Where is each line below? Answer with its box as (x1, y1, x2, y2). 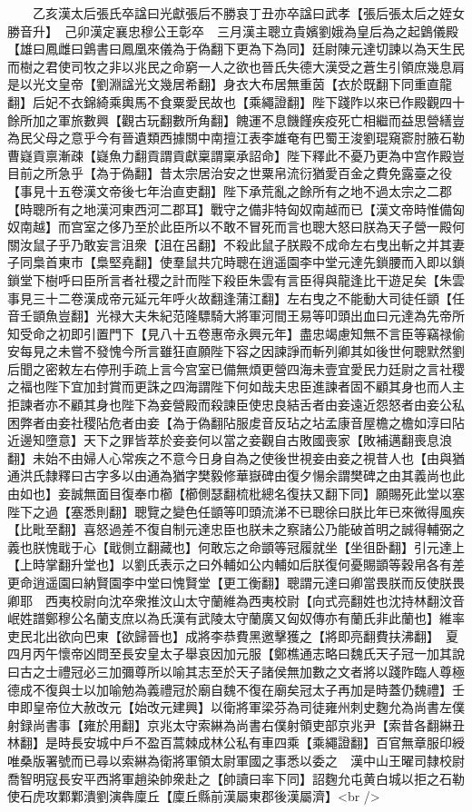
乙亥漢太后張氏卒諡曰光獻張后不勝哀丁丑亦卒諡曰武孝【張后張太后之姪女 (32, 4, 465, 22)
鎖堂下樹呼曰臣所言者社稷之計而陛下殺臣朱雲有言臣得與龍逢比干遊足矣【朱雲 (7, 270, 465, 289)
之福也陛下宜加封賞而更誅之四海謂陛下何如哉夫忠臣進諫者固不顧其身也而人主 (7, 377, 465, 396)
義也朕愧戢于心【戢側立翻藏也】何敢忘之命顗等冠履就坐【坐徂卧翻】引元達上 (7, 537, 465, 556)
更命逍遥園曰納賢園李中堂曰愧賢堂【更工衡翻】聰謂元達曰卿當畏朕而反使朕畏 (7, 573, 465, 591)
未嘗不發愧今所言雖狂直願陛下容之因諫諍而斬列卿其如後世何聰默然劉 (57, 342, 465, 361)
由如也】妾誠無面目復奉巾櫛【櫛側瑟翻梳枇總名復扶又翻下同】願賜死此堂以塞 (7, 484, 465, 503)
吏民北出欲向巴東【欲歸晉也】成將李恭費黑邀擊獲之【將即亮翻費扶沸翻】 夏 (7, 626, 458, 645)
